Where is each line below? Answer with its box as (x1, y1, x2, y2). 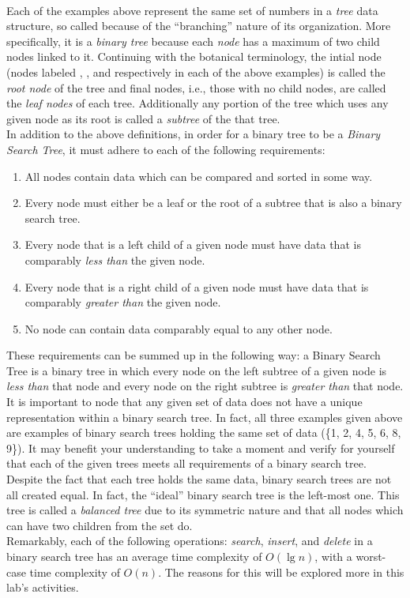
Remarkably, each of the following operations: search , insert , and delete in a (6, 532, 373, 549)
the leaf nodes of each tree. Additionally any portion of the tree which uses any (6, 95, 389, 111)
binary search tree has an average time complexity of (6, 548, 262, 564)
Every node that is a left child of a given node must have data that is (24, 236, 361, 253)
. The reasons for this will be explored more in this (158, 563, 404, 580)
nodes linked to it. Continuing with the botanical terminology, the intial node (6, 48, 382, 65)
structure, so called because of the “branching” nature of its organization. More (6, 17, 391, 34)
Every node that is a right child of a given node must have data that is (24, 278, 369, 295)
